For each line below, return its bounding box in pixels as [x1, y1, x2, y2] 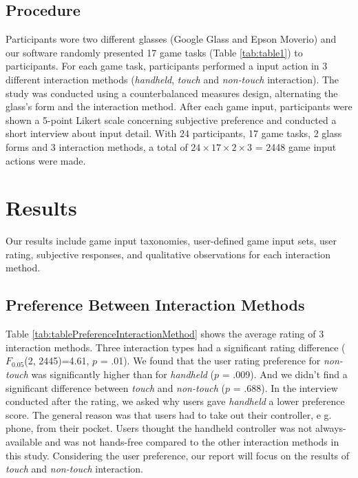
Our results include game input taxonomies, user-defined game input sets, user [6, 233, 337, 248]
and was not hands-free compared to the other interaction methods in [45, 435, 339, 448]
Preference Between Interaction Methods [6, 294, 305, 315]
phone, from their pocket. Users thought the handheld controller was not [6, 421, 313, 435]
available [6, 435, 42, 448]
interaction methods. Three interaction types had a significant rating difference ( [6, 340, 346, 354]
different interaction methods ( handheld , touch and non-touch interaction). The [6, 72, 339, 86]
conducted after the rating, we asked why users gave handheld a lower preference [6, 394, 345, 408]
